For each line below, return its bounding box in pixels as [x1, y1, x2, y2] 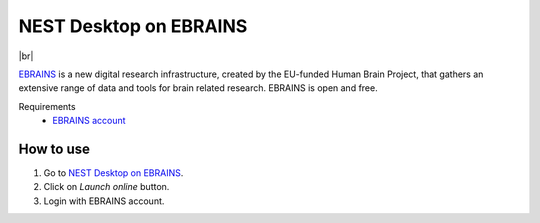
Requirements [18, 100, 76, 112]
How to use [18, 140, 90, 157]
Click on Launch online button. [43, 181, 170, 193]
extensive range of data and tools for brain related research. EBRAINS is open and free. [18, 82, 379, 94]
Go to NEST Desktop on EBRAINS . [43, 167, 184, 179]
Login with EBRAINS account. [43, 195, 165, 207]
